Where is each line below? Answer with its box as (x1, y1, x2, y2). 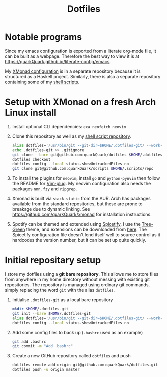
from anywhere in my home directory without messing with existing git (5, 276, 150, 283)
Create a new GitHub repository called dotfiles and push (12, 353, 131, 359)
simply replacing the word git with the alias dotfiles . (5, 287, 115, 293)
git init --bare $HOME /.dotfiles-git (12, 311, 91, 316)
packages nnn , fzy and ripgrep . (12, 186, 77, 192)
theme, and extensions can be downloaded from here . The (26, 226, 147, 233)
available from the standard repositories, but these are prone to (12, 201, 143, 207)
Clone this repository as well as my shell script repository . (12, 133, 131, 139)
